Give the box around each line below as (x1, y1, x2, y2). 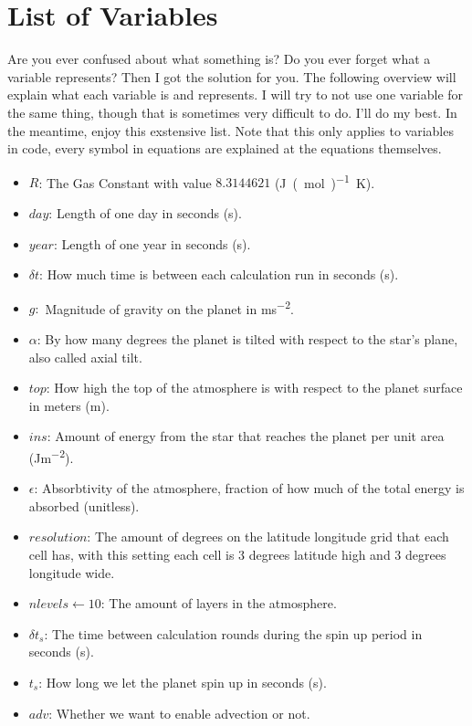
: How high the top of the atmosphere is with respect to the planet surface (46, 378, 463, 397)
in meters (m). (28, 395, 110, 415)
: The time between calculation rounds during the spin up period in (44, 624, 423, 643)
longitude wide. (28, 563, 115, 582)
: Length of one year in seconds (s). (53, 234, 251, 253)
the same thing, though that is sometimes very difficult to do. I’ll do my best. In (7, 102, 457, 121)
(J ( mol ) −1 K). (274, 170, 375, 192)
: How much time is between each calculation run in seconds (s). (39, 265, 399, 284)
